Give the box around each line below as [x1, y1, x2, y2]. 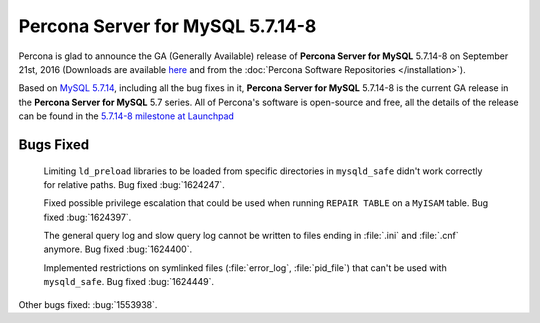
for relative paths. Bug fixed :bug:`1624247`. [43, 178, 225, 190]
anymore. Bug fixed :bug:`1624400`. [43, 243, 193, 255]
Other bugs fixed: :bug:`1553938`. [18, 298, 158, 310]
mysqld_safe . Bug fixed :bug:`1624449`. [43, 276, 215, 288]
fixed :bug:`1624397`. [43, 211, 132, 223]
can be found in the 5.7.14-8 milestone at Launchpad [18, 110, 235, 122]
